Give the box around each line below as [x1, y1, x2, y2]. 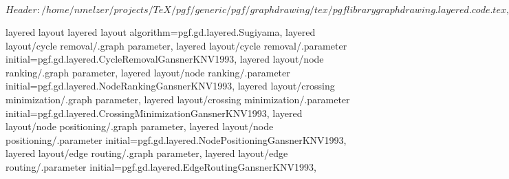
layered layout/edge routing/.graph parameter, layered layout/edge [6, 146, 288, 160]
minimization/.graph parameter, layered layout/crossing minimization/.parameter [6, 92, 350, 106]
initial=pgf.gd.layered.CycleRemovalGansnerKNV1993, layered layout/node [6, 52, 324, 66]
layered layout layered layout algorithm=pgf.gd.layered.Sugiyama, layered [6, 25, 316, 39]
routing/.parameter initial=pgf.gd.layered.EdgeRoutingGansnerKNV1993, [6, 159, 316, 173]
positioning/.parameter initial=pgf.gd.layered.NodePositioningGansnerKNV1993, [6, 132, 347, 147]
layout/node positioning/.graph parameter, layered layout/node [6, 119, 274, 134]
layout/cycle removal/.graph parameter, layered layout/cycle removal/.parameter [6, 38, 347, 52]
